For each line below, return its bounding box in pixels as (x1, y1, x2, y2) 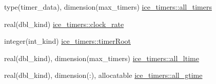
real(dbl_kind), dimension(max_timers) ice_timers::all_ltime (4, 52, 199, 63)
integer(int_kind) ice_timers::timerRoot (4, 36, 131, 46)
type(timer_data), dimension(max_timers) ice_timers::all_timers (4, 2, 212, 12)
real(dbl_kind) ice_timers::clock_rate (4, 18, 124, 29)
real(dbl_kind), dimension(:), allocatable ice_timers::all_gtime (4, 70, 203, 80)
